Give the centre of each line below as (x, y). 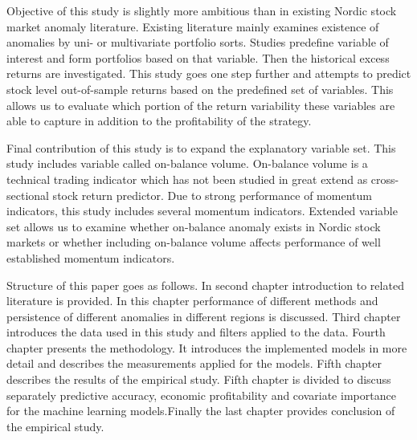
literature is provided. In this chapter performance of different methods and (192, 301)
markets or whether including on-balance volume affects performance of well (194, 242)
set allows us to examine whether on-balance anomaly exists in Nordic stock (194, 226)
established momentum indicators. (91, 257)
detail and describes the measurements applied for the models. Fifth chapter (194, 363)
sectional (28, 195)
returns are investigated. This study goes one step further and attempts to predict (209, 73)
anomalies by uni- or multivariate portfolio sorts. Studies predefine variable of (198, 42)
